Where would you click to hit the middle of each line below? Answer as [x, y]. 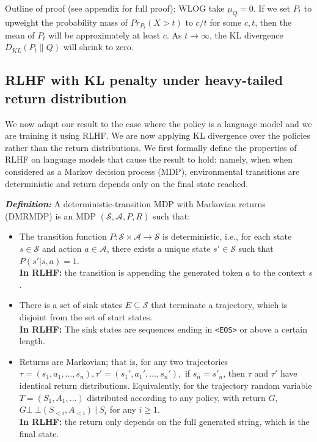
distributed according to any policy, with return [176, 397]
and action [62, 249]
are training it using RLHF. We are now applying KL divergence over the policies [158, 135]
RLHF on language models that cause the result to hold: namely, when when [149, 159]
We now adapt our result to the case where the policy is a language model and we [158, 123]
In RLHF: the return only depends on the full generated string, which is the [164, 422]
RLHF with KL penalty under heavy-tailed [144, 80]
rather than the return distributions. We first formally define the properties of [151, 147]
